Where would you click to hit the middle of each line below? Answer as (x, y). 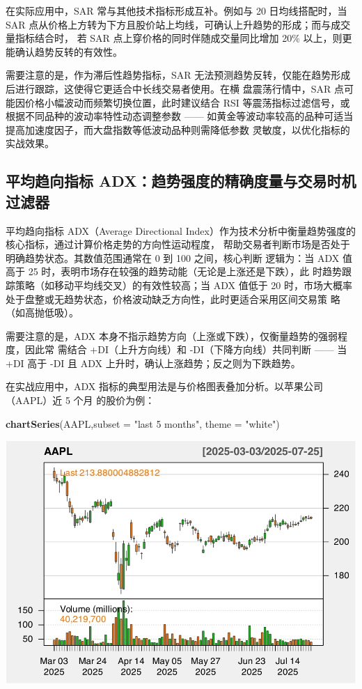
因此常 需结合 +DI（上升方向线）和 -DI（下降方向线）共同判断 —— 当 (186, 349)
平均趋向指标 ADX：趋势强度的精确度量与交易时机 (181, 181)
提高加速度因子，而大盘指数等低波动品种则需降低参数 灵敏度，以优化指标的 (178, 129)
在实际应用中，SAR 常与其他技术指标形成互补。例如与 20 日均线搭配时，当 (176, 10)
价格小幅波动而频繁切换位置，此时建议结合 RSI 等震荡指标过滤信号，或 (187, 102)
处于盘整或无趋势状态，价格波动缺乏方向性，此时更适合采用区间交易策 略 (173, 299)
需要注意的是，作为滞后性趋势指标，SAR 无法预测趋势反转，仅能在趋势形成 (178, 75)
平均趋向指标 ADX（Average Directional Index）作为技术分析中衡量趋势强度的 (181, 230)
